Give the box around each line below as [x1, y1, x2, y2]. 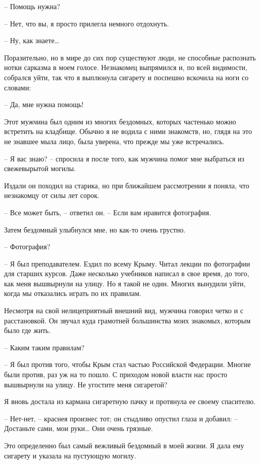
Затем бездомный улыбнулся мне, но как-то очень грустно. [4, 224, 186, 235]
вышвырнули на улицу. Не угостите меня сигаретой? [4, 379, 168, 389]
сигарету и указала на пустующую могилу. [4, 450, 136, 460]
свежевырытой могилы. [4, 163, 76, 174]
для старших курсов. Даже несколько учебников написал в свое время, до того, [4, 268, 249, 279]
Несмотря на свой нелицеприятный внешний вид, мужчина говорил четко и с [4, 305, 244, 316]
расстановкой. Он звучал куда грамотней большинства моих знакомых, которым [4, 315, 251, 325]
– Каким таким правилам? [4, 342, 85, 352]
